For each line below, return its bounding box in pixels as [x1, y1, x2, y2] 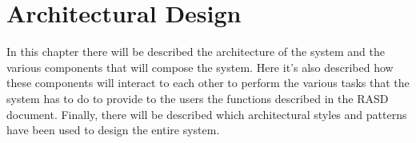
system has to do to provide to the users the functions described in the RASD [6, 89, 389, 106]
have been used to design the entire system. [6, 121, 220, 138]
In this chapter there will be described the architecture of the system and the [6, 43, 385, 60]
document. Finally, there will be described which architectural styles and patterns [6, 105, 407, 122]
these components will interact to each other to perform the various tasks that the [6, 74, 410, 91]
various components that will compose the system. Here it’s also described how [6, 58, 394, 75]
